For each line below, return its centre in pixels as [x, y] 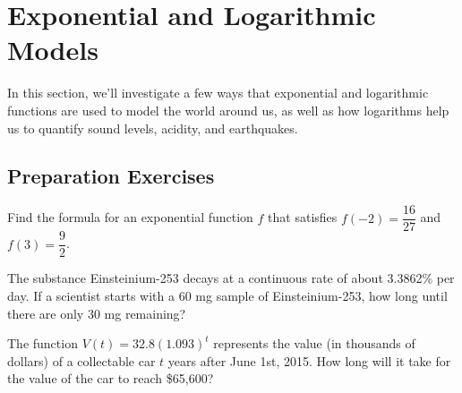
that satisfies [303, 217]
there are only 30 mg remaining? [97, 313]
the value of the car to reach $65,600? [111, 378]
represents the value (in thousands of [314, 343]
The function [43, 343]
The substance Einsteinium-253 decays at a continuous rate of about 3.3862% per [231, 278]
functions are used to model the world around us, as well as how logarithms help [228, 110]
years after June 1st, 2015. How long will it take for [309, 360]
